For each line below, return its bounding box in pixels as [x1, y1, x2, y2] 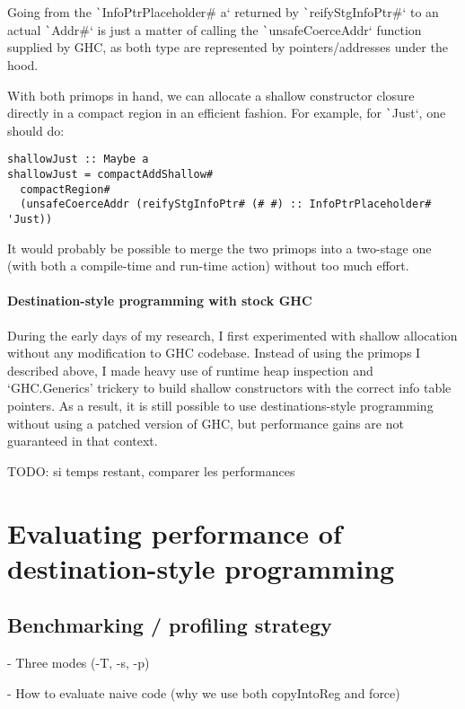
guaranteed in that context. [7, 431, 158, 450]
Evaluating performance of [7, 514, 342, 551]
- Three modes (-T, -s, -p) [7, 653, 150, 672]
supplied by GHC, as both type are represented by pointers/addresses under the [7, 38, 448, 57]
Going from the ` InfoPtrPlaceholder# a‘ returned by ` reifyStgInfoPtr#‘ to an [7, 3, 439, 21]
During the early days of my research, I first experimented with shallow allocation [7, 325, 458, 344]
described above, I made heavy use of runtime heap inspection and [7, 360, 373, 379]
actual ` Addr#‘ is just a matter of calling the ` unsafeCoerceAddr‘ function [7, 20, 422, 39]
